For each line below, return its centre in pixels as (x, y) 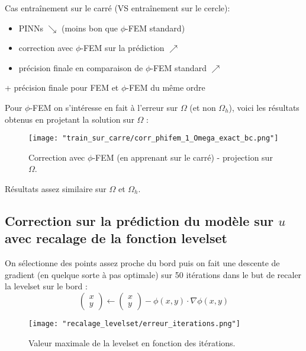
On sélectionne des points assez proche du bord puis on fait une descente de (142, 263)
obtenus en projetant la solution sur (70, 119)
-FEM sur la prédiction (123, 48)
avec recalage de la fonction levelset (116, 238)
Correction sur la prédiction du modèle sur (139, 220)
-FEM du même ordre (166, 87)
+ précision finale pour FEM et (62, 87)
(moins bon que (89, 28)
